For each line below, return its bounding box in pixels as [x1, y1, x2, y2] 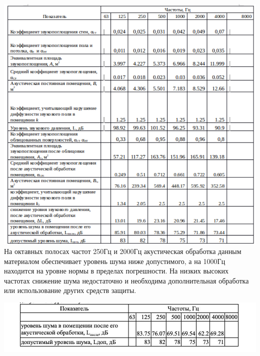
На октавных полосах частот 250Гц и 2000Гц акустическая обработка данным [4, 246, 241, 256]
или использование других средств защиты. [4, 285, 136, 295]
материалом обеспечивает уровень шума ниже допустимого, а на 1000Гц [4, 255, 225, 266]
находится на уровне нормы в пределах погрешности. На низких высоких [4, 265, 228, 276]
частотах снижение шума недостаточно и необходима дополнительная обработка [4, 275, 249, 285]
